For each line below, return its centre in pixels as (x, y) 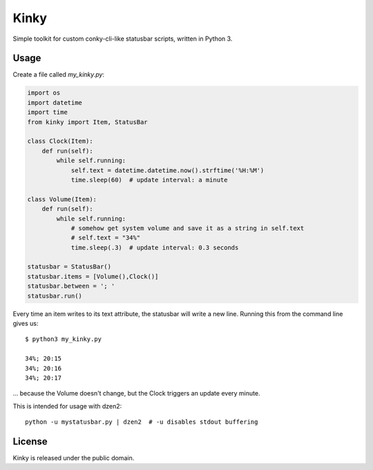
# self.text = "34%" (106, 238)
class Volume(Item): (62, 199)
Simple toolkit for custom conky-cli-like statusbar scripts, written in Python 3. (123, 39)
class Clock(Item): (60, 141)
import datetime (55, 102)
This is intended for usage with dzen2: (67, 406)
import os (44, 93)
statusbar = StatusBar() (69, 267)
